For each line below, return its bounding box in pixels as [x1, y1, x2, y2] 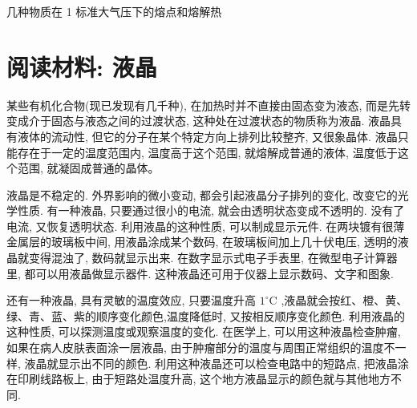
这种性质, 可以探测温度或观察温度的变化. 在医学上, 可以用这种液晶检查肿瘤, [6, 323, 401, 340]
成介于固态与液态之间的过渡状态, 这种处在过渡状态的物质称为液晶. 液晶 [17, 112, 391, 129]
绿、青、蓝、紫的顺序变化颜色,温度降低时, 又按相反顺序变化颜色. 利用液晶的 [6, 307, 405, 324]
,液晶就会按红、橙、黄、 [281, 292, 408, 309]
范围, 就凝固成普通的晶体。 [17, 160, 160, 176]
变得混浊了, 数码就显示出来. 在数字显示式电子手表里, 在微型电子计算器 [28, 249, 398, 266]
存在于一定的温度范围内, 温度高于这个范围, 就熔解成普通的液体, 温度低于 [17, 143, 398, 160]
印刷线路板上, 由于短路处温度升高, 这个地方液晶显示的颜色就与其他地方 [17, 370, 391, 387]
